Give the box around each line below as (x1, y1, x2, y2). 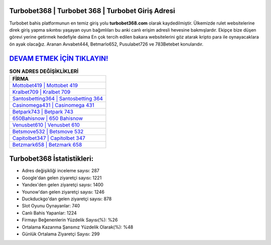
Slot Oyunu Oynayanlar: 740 (22, 203, 80, 209)
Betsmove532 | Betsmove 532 (12, 128, 84, 135)
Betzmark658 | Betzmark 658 (12, 141, 82, 148)
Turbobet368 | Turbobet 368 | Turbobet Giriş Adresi (9, 7, 176, 15)
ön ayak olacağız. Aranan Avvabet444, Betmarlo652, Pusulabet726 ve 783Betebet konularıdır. (9, 41, 203, 47)
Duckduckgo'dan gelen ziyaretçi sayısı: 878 (22, 196, 112, 202)
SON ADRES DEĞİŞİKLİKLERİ (9, 68, 79, 75)
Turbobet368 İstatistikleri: (9, 155, 94, 163)
